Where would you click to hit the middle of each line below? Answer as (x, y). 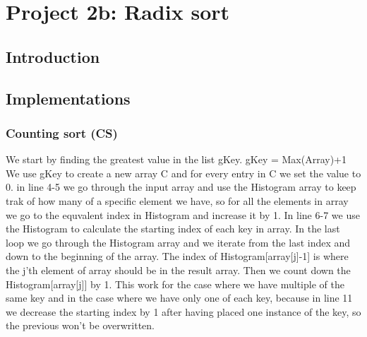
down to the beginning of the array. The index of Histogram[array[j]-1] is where (177, 256)
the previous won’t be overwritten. (80, 325)
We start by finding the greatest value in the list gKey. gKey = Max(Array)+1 (176, 159)
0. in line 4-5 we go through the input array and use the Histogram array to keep (181, 187)
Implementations (68, 98)
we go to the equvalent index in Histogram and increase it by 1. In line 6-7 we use (183, 214)
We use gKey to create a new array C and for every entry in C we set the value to (183, 173)
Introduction (53, 56)
